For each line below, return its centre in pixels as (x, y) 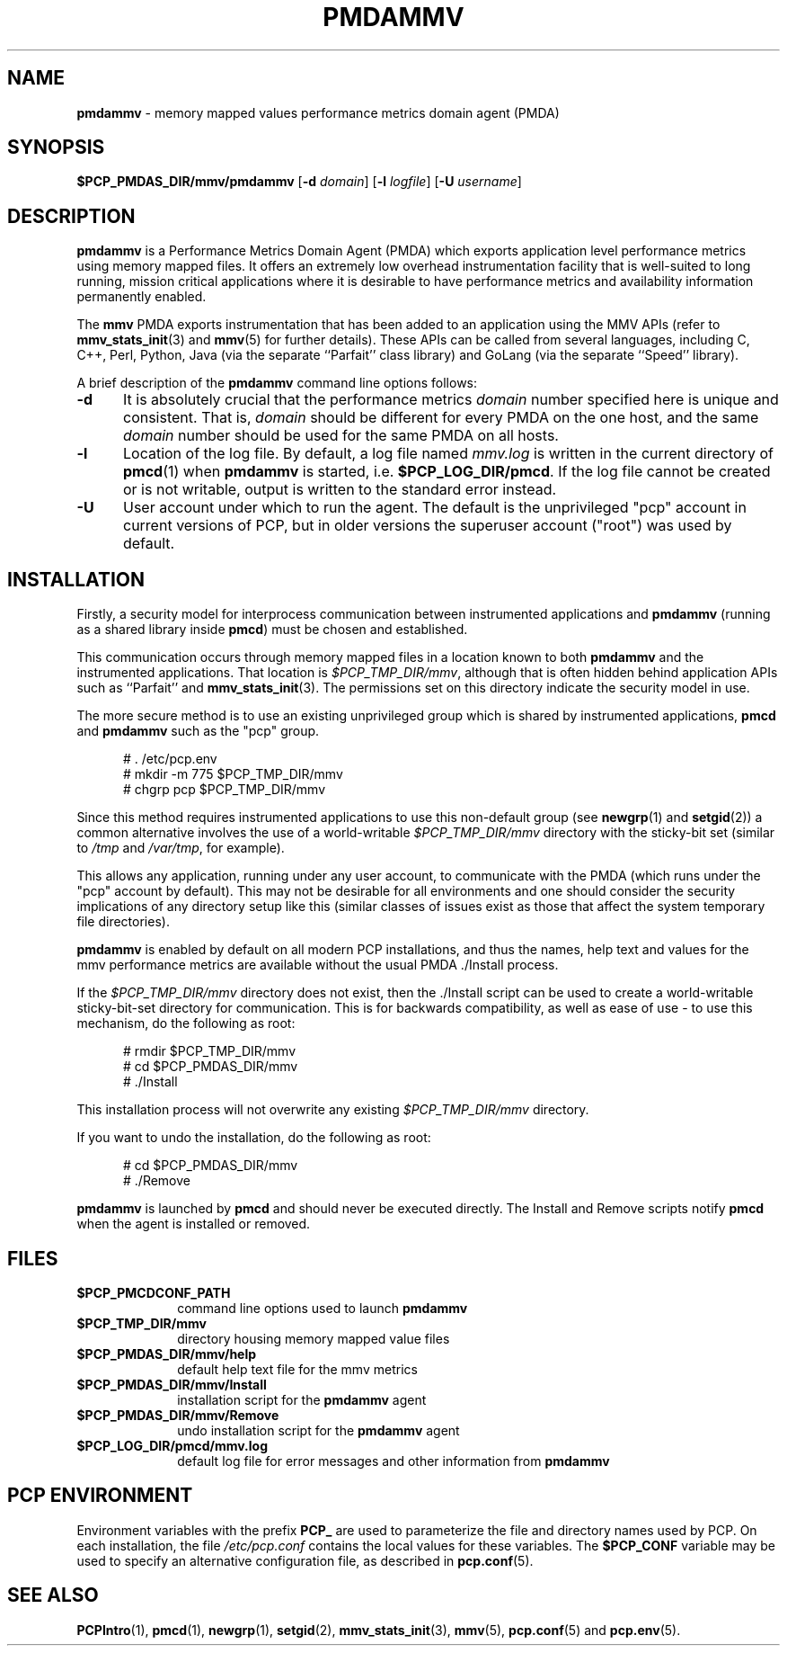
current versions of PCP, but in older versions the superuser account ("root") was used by (427, 526)
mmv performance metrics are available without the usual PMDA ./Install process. (318, 965)
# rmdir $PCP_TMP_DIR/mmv (210, 1051)
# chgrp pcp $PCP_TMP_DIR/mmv (225, 790)
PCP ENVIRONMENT (100, 1496)
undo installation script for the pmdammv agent (318, 1430)
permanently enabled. (141, 297)
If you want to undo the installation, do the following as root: (254, 1138)
